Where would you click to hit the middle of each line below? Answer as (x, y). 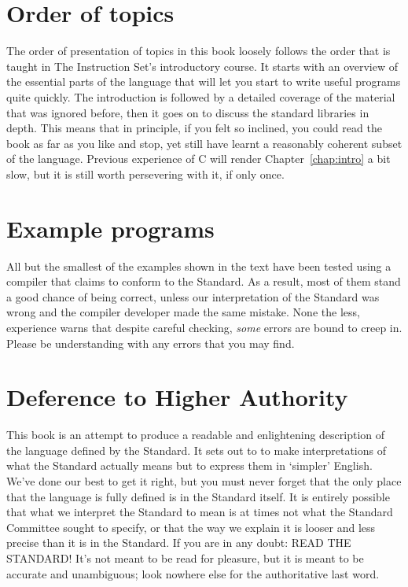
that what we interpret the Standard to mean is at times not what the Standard (200, 512)
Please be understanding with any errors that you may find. (151, 343)
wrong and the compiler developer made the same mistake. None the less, (183, 312)
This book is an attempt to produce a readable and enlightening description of (196, 435)
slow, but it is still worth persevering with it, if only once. (145, 174)
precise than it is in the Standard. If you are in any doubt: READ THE (179, 543)
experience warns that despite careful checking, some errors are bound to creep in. (204, 327)
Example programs (110, 228)
